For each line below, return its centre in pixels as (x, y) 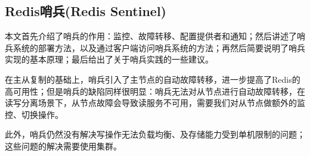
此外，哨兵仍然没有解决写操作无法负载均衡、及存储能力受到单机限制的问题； (155, 134)
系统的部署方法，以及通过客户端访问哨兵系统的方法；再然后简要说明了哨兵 (159, 47)
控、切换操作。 (34, 114)
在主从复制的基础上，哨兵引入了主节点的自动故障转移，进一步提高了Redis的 (153, 79)
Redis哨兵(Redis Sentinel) (86, 11)
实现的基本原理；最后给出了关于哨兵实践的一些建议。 (109, 59)
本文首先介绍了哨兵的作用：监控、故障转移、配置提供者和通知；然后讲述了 (151, 36)
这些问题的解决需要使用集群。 (63, 146)
